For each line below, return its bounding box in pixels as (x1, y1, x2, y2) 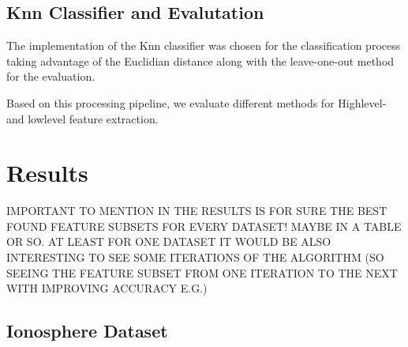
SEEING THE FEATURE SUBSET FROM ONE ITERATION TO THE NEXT (6, 264, 398, 281)
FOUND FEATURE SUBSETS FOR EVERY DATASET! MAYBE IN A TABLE (6, 217, 402, 234)
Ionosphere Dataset (6, 319, 168, 343)
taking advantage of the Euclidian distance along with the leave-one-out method (6, 52, 395, 69)
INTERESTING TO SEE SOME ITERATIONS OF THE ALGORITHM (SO (6, 249, 384, 266)
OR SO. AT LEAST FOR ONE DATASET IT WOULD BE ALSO (6, 233, 331, 250)
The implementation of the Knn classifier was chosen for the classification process (6, 37, 401, 54)
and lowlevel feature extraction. (6, 110, 159, 126)
